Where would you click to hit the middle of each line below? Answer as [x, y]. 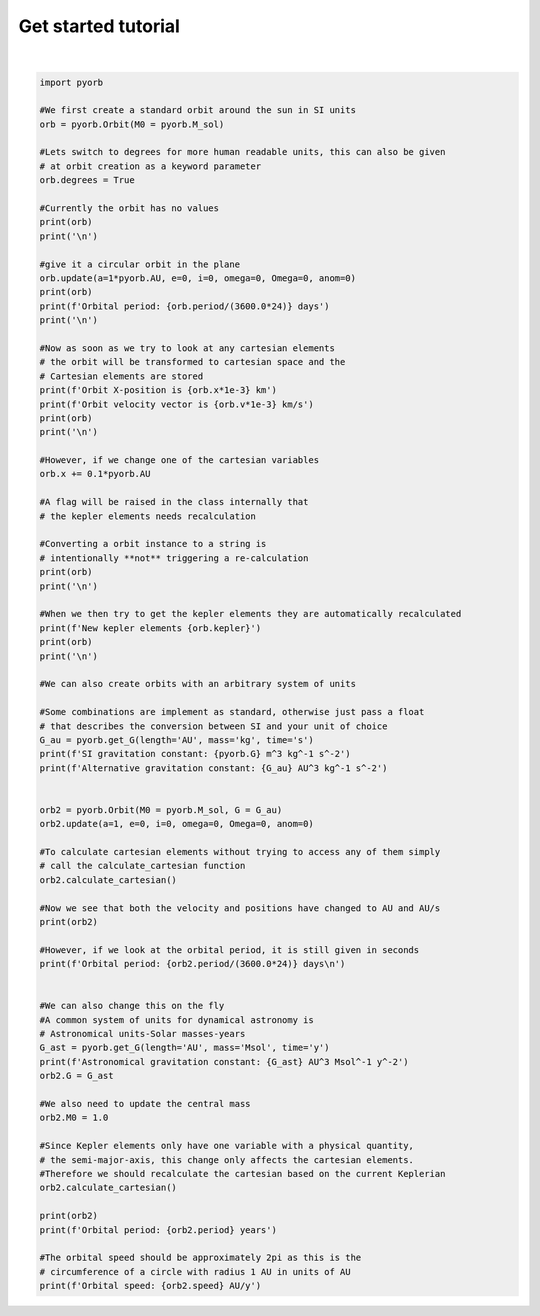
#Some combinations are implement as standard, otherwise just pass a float [232, 712]
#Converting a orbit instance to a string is [153, 544]
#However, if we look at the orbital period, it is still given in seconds [229, 949]
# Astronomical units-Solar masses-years [142, 1034]
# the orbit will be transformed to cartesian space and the [192, 362]
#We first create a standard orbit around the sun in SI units [198, 110]
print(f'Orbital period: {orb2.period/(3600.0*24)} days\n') [192, 964]
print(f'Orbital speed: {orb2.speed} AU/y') [150, 1286]
